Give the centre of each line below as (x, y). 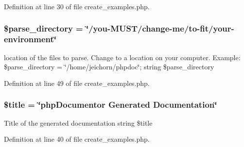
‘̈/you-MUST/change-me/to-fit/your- (160, 28)
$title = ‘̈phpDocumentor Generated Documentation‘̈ (111, 105)
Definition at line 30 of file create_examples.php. (77, 6)
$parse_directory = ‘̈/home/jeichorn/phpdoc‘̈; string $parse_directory (109, 67)
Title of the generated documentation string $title (78, 122)
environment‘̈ (30, 39)
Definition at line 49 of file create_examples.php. (77, 83)
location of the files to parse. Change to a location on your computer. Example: (122, 57)
